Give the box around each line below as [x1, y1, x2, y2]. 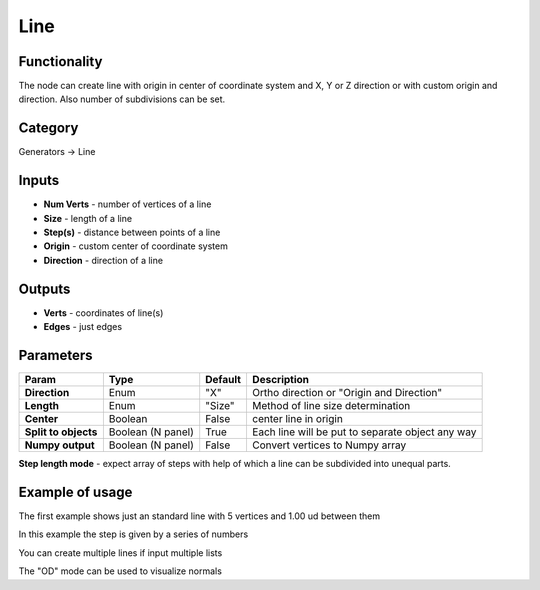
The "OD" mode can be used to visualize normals [18, 565, 222, 577]
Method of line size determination [251, 399, 411, 413]
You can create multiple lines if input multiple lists [18, 546, 223, 559]
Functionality [18, 53, 103, 70]
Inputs [18, 172, 60, 189]
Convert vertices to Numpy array [251, 438, 407, 452]
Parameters [18, 346, 93, 364]
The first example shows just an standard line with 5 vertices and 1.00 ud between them [18, 510, 380, 522]
